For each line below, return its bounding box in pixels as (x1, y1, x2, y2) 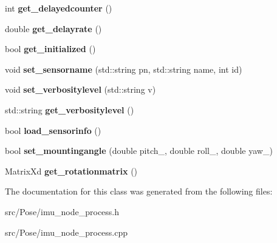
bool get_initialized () (5, 42, 96, 55)
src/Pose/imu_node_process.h (5, 205, 120, 218)
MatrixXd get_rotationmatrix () (5, 164, 138, 177)
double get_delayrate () (5, 22, 102, 35)
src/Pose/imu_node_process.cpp (5, 225, 128, 238)
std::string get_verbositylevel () (5, 103, 134, 116)
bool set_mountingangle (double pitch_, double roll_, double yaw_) (5, 144, 273, 157)
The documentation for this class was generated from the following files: (5, 185, 273, 198)
